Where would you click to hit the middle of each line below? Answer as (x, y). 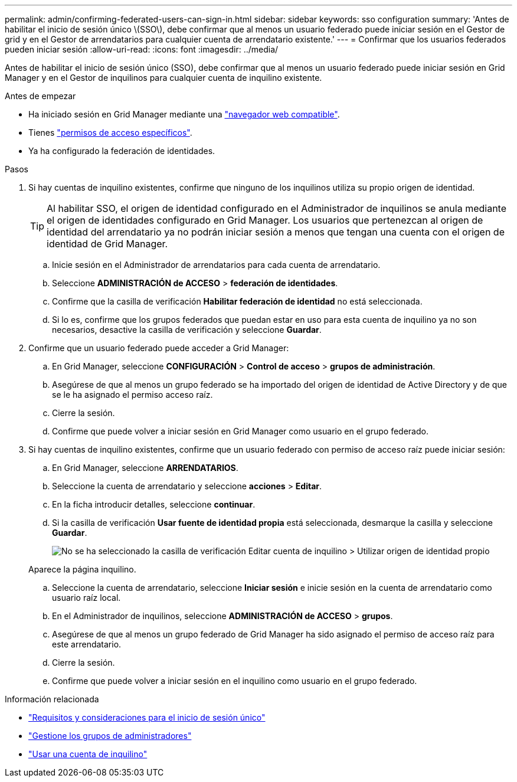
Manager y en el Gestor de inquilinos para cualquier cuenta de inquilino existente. (163, 78)
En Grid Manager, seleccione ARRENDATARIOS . (145, 468)
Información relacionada (52, 699)
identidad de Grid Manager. (107, 244)
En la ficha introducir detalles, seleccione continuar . (154, 504)
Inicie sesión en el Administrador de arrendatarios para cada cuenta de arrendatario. (216, 265)
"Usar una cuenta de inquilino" (88, 754)
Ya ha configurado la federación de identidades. (122, 151)
